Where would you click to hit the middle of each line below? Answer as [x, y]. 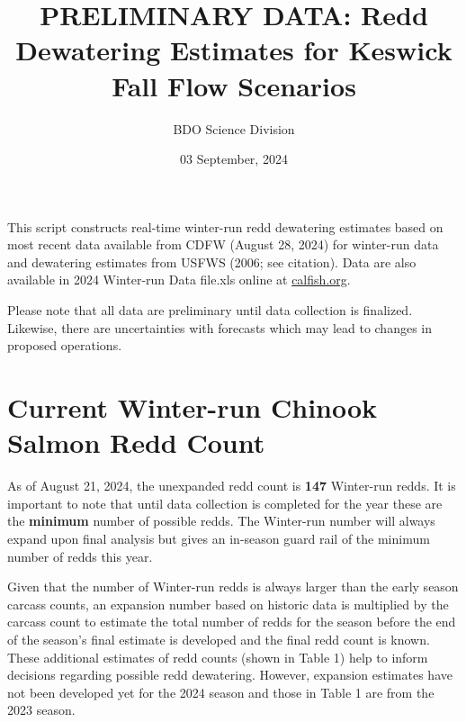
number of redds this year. [80, 556]
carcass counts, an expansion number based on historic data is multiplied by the [228, 604]
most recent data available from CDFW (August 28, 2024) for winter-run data [223, 244]
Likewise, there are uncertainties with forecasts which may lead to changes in [220, 327]
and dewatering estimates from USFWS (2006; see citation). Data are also [212, 262]
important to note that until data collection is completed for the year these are [225, 503]
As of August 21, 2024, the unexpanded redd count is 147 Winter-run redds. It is [232, 486]
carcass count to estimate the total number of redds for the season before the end [232, 622]
